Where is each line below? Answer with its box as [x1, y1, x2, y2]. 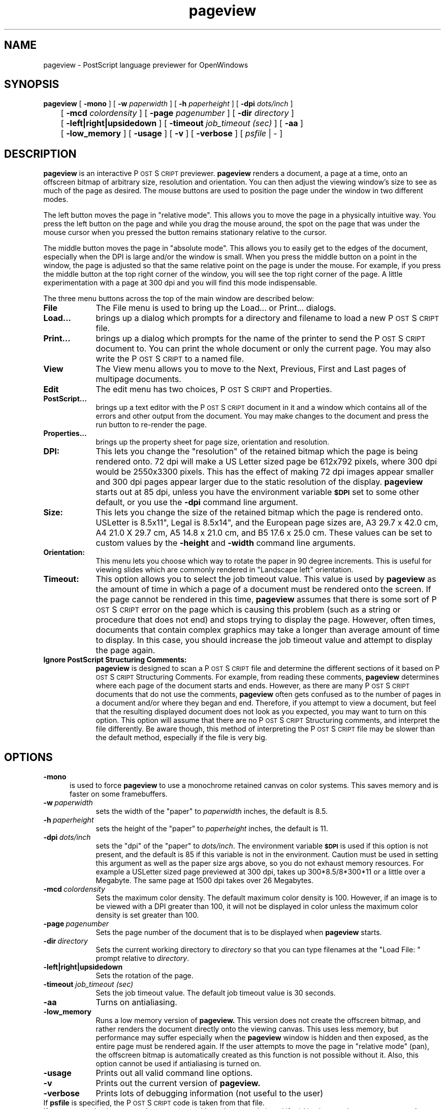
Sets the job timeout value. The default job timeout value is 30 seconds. [96, 988, 336, 998]
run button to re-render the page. [96, 420, 207, 429]
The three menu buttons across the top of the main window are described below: [43, 294, 314, 303]
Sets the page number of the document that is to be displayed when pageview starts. [96, 928, 382, 937]
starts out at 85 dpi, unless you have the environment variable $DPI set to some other [96, 487, 420, 498]
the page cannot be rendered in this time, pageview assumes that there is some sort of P [96, 594, 437, 605]
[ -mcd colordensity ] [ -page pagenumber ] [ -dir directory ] [60, 108, 294, 119]
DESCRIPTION [4, 147, 77, 160]
